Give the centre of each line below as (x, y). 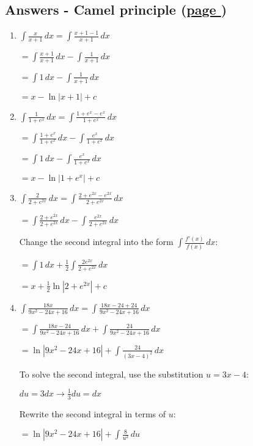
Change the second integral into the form (96, 242)
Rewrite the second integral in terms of (93, 413)
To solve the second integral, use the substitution (111, 374)
